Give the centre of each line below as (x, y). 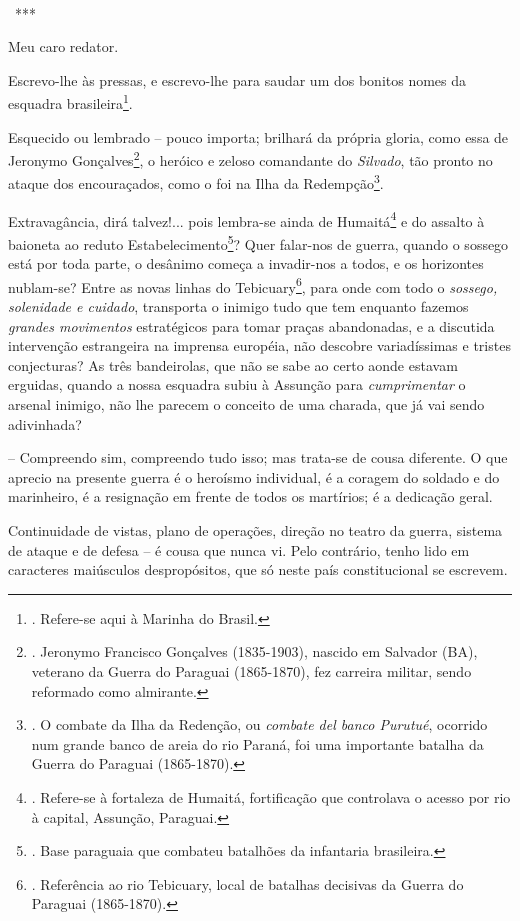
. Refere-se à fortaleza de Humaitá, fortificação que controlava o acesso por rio (271, 796)
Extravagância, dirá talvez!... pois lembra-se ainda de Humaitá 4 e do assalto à (246, 219)
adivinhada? (45, 423)
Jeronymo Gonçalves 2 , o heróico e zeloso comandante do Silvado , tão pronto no (250, 158)
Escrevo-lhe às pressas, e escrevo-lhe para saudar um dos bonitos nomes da (237, 79)
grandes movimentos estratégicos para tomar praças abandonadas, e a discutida (251, 325)
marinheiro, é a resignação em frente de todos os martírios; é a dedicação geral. (250, 496)
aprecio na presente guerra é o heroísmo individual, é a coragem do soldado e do (254, 476)
